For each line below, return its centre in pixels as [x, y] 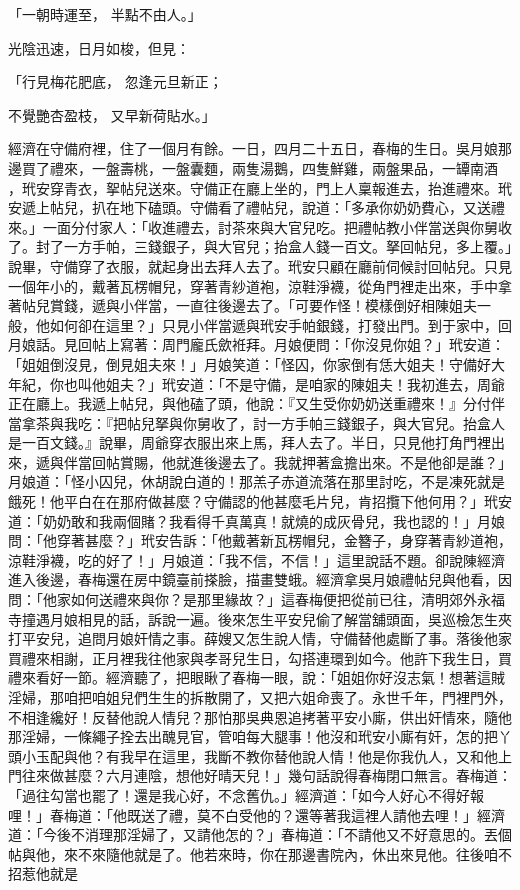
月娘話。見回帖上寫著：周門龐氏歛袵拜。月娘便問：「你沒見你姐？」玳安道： [256, 344]
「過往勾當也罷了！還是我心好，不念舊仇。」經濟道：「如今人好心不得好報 [246, 794]
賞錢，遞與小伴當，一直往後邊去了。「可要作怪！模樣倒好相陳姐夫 [263, 305]
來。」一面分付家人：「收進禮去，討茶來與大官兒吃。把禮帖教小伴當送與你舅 [253, 226]
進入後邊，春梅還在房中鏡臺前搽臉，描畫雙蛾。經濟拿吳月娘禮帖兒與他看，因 [260, 579]
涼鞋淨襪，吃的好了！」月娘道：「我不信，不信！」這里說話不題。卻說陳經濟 [256, 559]
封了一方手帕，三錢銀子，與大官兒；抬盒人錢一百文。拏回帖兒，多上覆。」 [273, 246]
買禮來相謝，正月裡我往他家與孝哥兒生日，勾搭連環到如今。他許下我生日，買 [260, 657]
